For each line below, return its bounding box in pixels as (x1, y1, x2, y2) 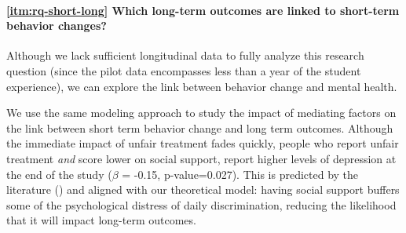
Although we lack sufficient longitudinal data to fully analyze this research (6, 47, 364, 64)
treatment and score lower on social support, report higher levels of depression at (6, 150, 397, 166)
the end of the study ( (6, 166, 112, 182)
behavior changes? (6, 17, 107, 34)
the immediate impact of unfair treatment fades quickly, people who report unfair (6, 135, 399, 151)
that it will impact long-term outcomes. (6, 212, 196, 228)
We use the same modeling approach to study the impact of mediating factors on (6, 104, 397, 121)
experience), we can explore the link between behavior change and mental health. (6, 78, 397, 94)
